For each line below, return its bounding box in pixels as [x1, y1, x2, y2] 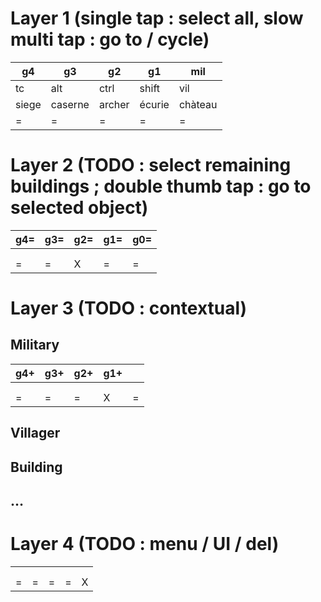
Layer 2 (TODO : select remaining [10, 154, 292, 177]
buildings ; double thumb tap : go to [10, 175, 312, 198]
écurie [139, 97, 170, 111]
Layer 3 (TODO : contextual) [10, 297, 248, 320]
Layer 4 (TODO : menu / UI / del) [10, 533, 280, 556]
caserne [50, 97, 90, 111]
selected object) [10, 197, 149, 219]
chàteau [178, 97, 218, 111]
